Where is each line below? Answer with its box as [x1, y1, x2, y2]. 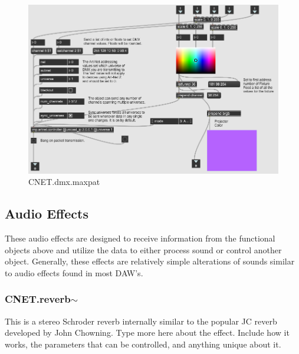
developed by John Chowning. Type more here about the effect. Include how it [5, 326, 290, 339]
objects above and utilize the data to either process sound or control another [5, 243, 282, 256]
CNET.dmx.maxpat [28, 176, 100, 188]
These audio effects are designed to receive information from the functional [5, 232, 275, 244]
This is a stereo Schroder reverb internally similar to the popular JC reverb [5, 315, 277, 327]
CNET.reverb [5, 292, 71, 306]
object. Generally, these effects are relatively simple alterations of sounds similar [5, 255, 295, 267]
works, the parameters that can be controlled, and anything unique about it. [5, 338, 281, 350]
